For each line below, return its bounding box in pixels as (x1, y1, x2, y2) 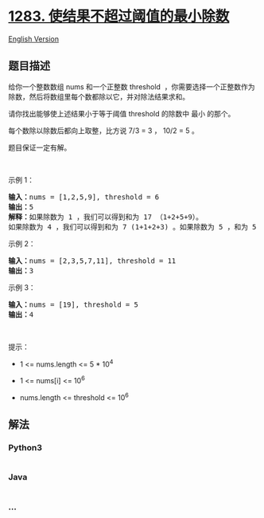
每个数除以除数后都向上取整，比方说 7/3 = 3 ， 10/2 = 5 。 (8, 125, 199, 135)
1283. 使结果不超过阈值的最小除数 (8, 7, 230, 26)
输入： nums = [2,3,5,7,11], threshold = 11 (8, 256, 177, 265)
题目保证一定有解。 (8, 143, 72, 152)
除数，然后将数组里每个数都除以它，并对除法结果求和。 (8, 92, 189, 101)
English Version (8, 33, 60, 44)
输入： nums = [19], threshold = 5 (8, 300, 139, 309)
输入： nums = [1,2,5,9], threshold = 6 (8, 192, 160, 202)
